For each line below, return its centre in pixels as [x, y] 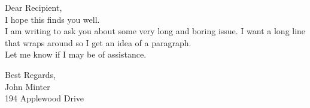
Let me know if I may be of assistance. [76, 54]
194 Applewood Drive [45, 98]
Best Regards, [30, 74]
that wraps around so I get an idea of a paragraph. [98, 42]
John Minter [28, 86]
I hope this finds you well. [52, 19]
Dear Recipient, [34, 7]
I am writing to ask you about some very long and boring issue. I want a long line [155, 31]
